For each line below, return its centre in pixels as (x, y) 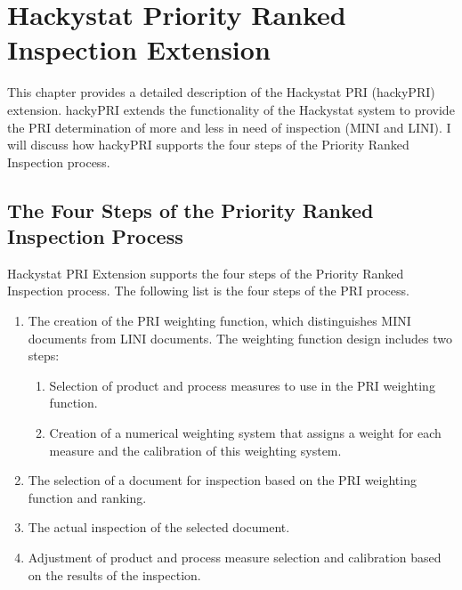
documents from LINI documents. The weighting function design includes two (240, 338)
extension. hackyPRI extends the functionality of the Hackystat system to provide (231, 109)
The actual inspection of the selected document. (159, 527)
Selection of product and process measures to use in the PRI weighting (242, 385)
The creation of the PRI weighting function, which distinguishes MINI (219, 321)
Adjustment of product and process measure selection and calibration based (235, 557)
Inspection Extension (139, 49)
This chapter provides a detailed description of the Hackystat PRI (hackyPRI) (221, 92)
